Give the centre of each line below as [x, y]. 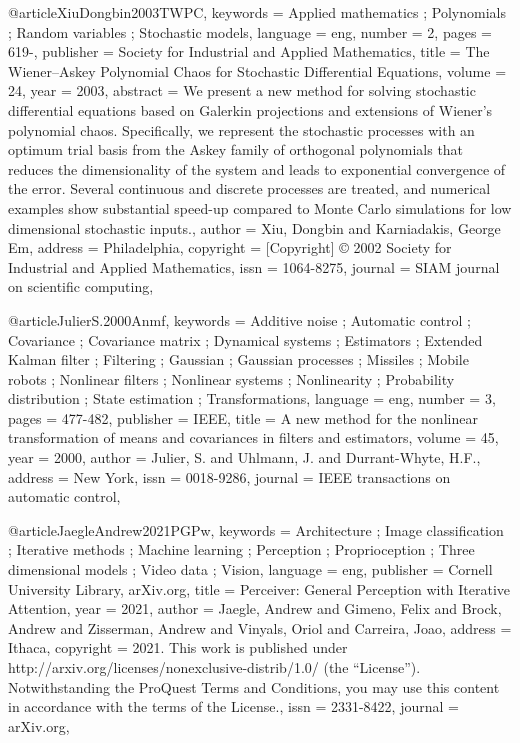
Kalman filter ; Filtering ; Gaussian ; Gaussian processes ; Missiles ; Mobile [238, 359]
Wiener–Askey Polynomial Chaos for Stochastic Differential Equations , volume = [257, 70]
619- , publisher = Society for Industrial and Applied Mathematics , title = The [249, 51]
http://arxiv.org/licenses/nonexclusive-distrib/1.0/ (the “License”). [214, 667]
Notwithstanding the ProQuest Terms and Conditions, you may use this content [254, 686]
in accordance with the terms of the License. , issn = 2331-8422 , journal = [233, 706]
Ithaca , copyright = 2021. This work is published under [178, 647]
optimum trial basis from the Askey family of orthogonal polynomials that [236, 149]
